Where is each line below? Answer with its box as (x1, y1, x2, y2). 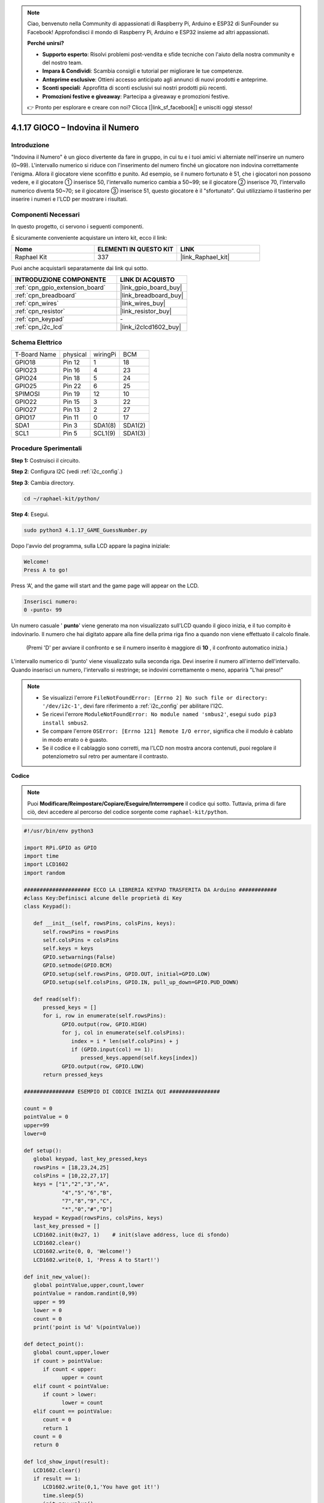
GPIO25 (14, 382, 37, 390)
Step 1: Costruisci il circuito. (11, 457, 80, 464)
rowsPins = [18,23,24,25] (33, 1164, 110, 1171)
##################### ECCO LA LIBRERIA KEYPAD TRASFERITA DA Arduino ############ (23, 886, 277, 893)
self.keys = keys (43, 945, 94, 952)
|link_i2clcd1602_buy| (120, 323, 181, 331)
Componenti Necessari (11, 210, 80, 219)
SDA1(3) (123, 429, 146, 438)
